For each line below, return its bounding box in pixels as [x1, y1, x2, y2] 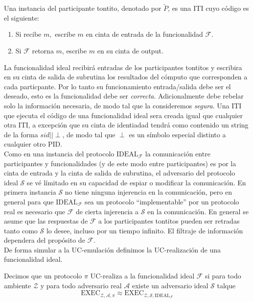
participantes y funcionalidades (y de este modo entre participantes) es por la [4, 158, 236, 168]
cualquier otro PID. [4, 139, 63, 149]
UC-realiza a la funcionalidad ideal [90, 271, 195, 281]
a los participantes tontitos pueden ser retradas [98, 216, 240, 226]
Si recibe [15, 29, 42, 39]
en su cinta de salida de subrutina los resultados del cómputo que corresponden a [4, 72, 248, 82]
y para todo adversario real [40, 280, 122, 290]
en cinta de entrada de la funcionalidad [86, 29, 203, 39]
